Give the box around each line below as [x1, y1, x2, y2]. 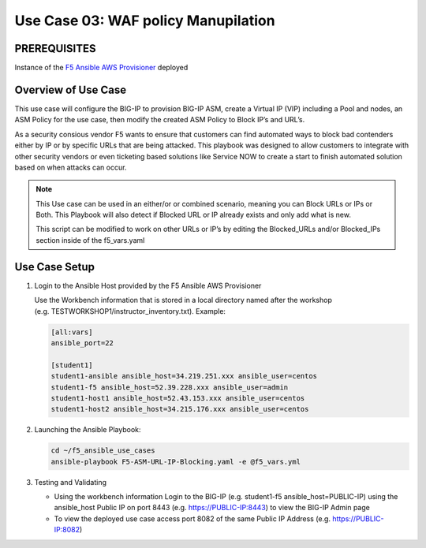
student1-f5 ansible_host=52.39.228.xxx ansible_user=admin [50, 382, 289, 392]
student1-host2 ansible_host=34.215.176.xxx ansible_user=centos [50, 404, 309, 414]
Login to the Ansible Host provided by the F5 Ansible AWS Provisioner [34, 281, 262, 290]
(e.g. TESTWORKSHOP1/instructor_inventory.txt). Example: [34, 306, 226, 315]
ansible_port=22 [50, 338, 114, 347]
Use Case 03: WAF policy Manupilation [14, 12, 275, 29]
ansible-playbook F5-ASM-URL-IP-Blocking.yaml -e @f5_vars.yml [50, 457, 301, 466]
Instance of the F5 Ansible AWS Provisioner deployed [14, 63, 189, 73]
